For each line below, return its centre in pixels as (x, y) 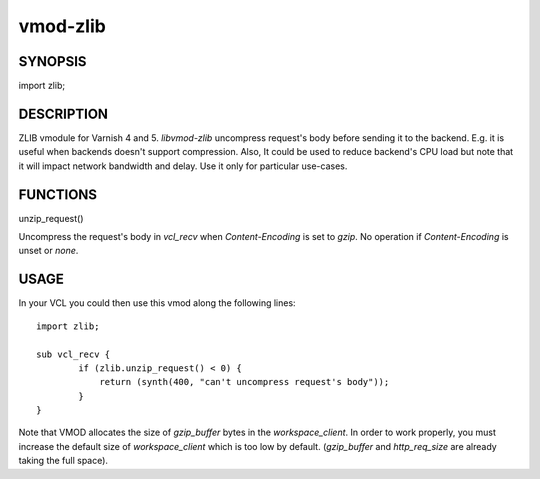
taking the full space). (63, 461)
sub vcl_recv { (73, 354)
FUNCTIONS (58, 194)
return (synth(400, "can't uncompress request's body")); (244, 382)
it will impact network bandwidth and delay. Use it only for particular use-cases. (183, 166)
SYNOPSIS (52, 61)
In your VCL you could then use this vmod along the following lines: (157, 303)
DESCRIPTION (63, 113)
